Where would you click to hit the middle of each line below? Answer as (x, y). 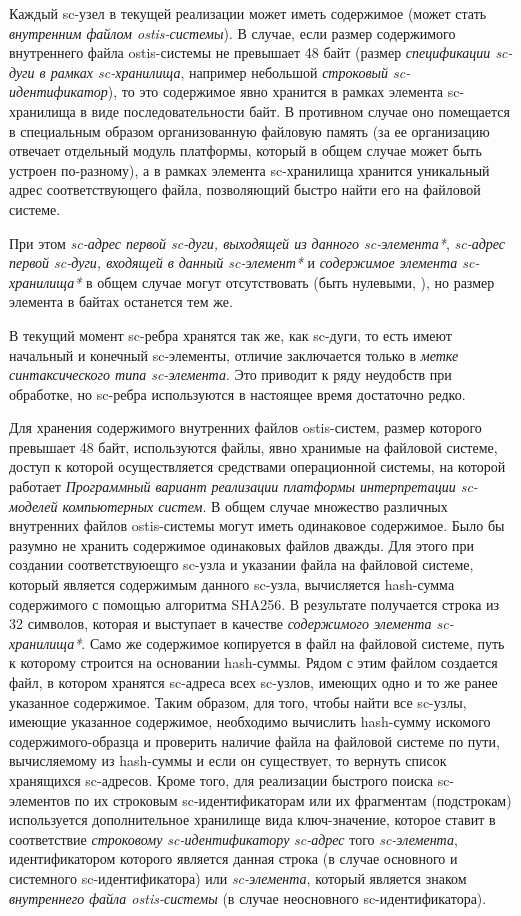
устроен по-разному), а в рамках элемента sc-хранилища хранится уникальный (249, 169)
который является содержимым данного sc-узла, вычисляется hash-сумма (232, 584)
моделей (33, 505)
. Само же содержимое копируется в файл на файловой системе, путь (293, 642)
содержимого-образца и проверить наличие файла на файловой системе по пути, (254, 740)
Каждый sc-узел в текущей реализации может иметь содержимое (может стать (248, 13)
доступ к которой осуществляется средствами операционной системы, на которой (257, 466)
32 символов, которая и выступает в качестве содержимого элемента (220, 623)
